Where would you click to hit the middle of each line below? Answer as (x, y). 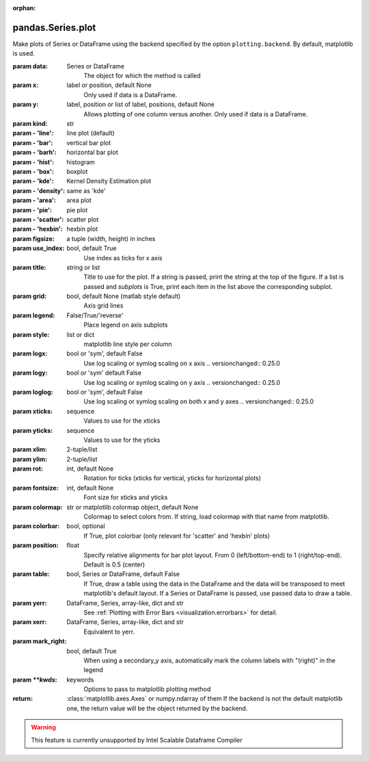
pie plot (77, 210)
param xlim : (30, 449)
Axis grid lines (104, 305)
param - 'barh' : (35, 152)
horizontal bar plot (93, 152)
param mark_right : (40, 641)
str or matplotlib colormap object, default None (133, 507)
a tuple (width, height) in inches (111, 238)
